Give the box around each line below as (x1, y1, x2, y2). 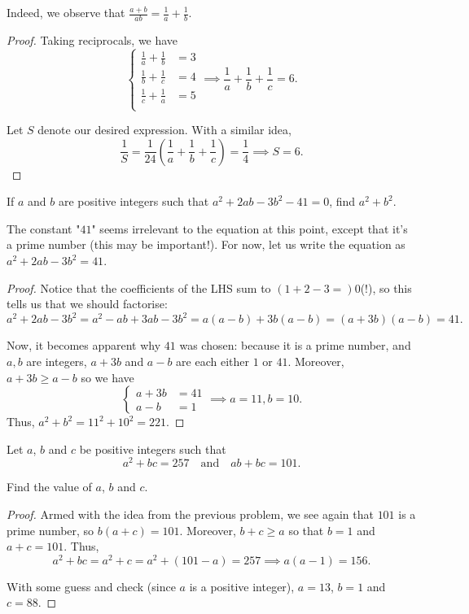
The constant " (7, 220, 81, 237)
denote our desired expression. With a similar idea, (37, 121, 291, 138)
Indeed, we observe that (7, 4, 125, 20)
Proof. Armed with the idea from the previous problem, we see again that (7, 505, 374, 522)
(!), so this (360, 279, 412, 296)
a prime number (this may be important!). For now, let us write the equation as (7, 236, 405, 253)
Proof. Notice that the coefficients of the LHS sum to (7, 279, 271, 296)
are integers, (26, 352, 87, 369)
